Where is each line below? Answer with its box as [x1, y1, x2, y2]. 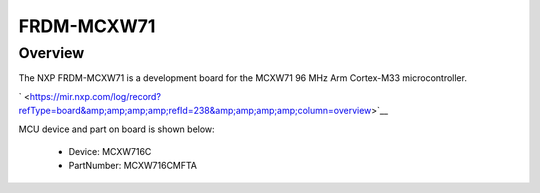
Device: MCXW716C [68, 145, 152, 157]
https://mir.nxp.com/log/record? [29, 90, 162, 102]
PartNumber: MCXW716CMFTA [68, 160, 198, 172]
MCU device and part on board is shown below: [18, 123, 215, 135]
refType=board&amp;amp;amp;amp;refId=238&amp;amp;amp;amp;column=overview [18, 105, 372, 117]
